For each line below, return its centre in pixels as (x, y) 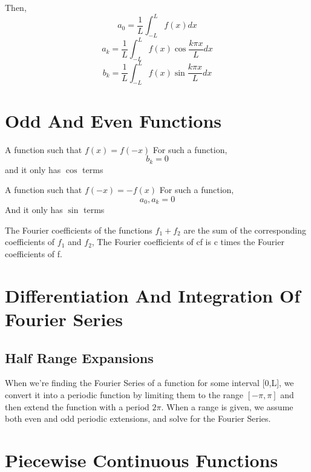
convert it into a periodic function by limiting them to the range (124, 395)
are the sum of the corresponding (245, 230)
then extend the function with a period (77, 406)
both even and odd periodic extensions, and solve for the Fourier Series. (138, 418)
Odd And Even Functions (113, 120)
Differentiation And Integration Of (152, 295)
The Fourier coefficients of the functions (79, 230)
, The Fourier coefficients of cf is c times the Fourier (188, 242)
